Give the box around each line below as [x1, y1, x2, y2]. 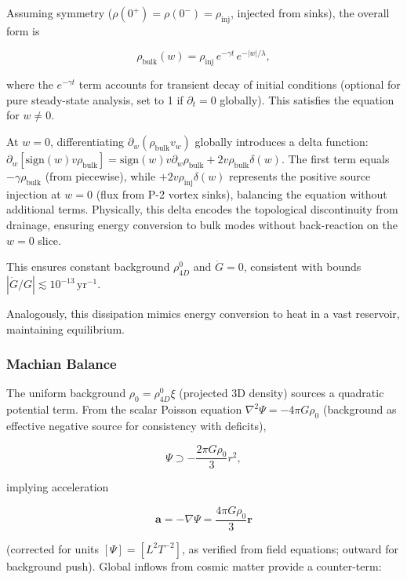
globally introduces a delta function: [194, 133, 369, 150]
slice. [38, 232, 61, 248]
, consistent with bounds [243, 258, 362, 275]
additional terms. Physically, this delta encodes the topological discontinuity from [6, 201, 398, 217]
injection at [6, 185, 61, 202]
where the [6, 76, 53, 93]
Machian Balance [6, 354, 117, 374]
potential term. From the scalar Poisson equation [6, 401, 242, 418]
